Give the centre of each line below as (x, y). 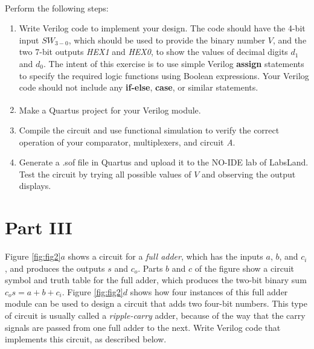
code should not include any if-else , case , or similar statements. (139, 87)
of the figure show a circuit (244, 268)
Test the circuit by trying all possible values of (105, 174)
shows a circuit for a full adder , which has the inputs (165, 256)
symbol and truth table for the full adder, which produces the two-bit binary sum (156, 280)
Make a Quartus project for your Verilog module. (110, 110)
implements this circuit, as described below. (86, 339)
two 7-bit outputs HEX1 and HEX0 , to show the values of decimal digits (153, 52)
